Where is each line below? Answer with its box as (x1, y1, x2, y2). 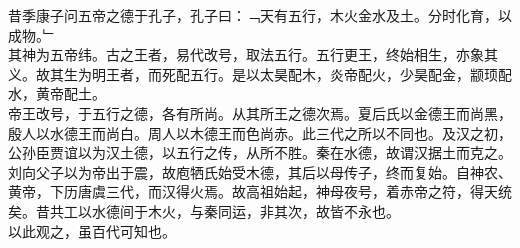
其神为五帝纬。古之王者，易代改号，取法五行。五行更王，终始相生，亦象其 (8, 44, 498, 65)
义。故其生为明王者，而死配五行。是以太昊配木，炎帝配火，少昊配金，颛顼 (8, 63, 498, 84)
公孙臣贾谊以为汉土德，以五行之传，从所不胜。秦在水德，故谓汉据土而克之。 (8, 142, 512, 163)
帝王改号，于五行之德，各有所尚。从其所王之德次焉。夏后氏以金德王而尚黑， (8, 102, 512, 123)
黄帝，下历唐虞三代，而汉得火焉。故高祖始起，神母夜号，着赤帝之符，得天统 (8, 181, 512, 202)
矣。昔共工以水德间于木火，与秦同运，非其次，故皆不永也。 (8, 200, 400, 221)
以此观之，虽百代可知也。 (8, 220, 176, 241)
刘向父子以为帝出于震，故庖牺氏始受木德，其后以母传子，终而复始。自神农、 (8, 161, 512, 182)
